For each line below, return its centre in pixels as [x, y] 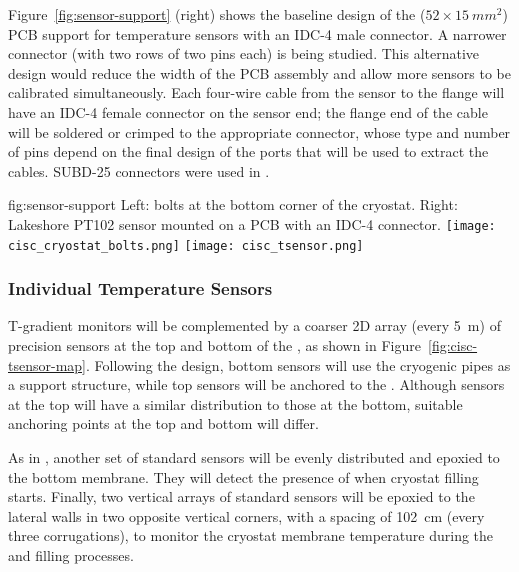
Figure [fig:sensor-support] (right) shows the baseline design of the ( [217, 14]
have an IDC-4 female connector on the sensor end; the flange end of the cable [248, 111]
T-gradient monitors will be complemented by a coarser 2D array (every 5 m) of [254, 325]
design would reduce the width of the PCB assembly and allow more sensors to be [259, 72]
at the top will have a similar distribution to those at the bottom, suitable [235, 403]
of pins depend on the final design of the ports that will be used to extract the [248, 151]
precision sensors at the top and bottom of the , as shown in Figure [214, 345]
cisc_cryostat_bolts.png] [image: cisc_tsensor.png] [186, 245]
